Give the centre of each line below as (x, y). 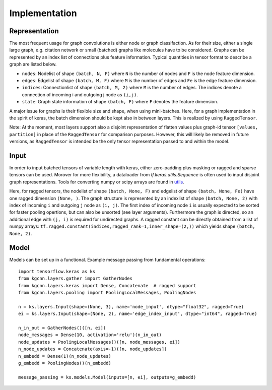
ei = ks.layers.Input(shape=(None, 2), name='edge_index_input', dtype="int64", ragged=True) (138, 314)
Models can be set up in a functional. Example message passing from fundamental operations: (108, 260)
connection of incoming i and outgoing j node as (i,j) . (80, 94)
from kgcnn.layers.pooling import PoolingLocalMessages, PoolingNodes (107, 293)
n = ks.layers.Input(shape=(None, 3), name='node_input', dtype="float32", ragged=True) (131, 307)
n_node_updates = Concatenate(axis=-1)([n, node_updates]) (93, 349)
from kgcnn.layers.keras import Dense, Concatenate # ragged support (107, 285)
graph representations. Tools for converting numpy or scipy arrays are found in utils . (97, 182)
